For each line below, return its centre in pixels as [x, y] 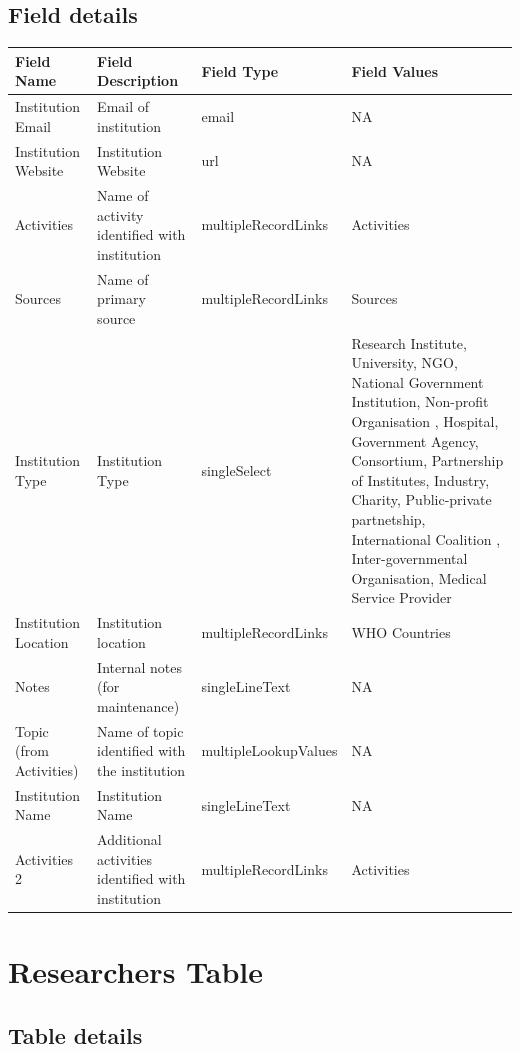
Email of [123, 106]
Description [138, 80]
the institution [141, 769]
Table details [75, 1034]
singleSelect [236, 470]
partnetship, [388, 519]
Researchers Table [136, 971]
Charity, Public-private [421, 499]
